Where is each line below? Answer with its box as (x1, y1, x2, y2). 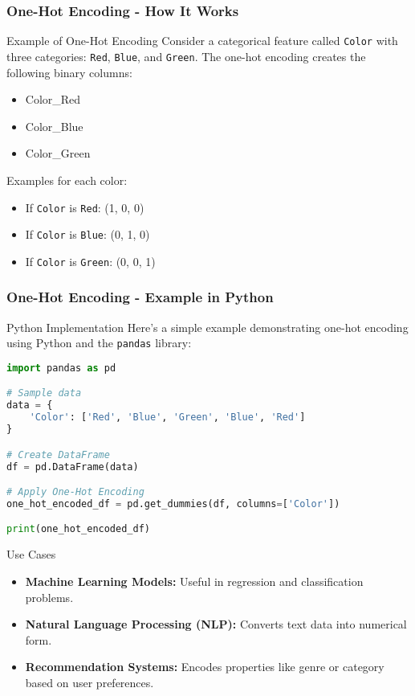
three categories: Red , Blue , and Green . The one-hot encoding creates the (6, 47, 366, 64)
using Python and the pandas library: (6, 334, 192, 351)
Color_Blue (25, 117, 83, 134)
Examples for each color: (6, 171, 128, 188)
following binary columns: (6, 63, 132, 80)
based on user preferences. (25, 673, 154, 690)
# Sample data (6, 387, 82, 399)
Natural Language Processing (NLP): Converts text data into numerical (25, 616, 407, 633)
